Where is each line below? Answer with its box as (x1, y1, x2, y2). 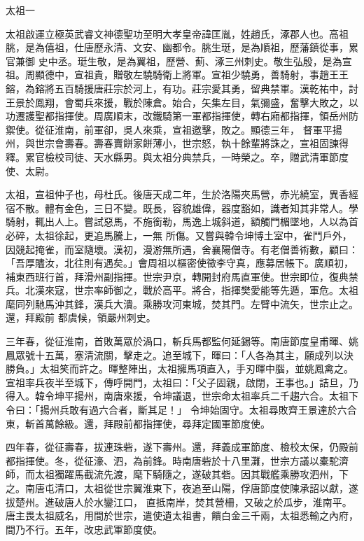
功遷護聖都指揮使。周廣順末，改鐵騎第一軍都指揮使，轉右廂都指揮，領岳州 (6, 108, 349, 123)
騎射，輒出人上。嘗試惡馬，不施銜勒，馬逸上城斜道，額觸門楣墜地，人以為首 (6, 214, 358, 229)
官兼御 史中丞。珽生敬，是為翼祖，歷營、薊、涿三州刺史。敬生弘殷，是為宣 (6, 53, 352, 68)
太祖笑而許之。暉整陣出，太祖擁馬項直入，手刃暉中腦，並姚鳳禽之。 (39, 361, 353, 376)
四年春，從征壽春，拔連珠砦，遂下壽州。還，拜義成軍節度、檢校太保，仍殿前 (6, 440, 358, 454)
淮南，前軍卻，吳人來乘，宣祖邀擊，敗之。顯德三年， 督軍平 (54, 122, 332, 136)
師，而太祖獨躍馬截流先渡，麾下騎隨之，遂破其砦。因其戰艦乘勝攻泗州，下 (6, 467, 349, 482)
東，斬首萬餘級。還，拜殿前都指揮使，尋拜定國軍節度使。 (6, 416, 270, 430)
